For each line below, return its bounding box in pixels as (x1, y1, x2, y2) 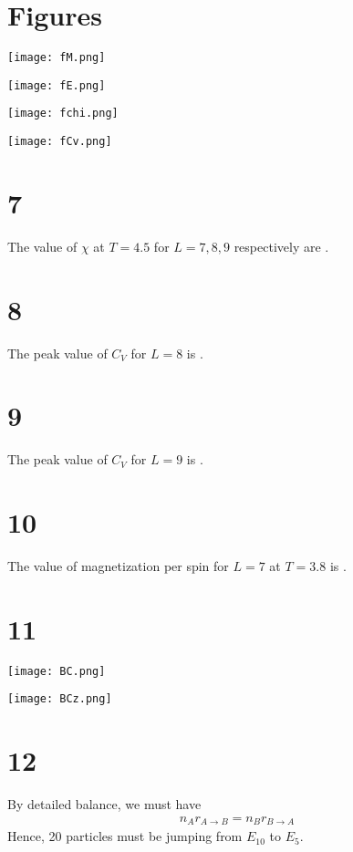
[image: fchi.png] (7, 107, 119, 120)
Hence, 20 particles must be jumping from (7, 826, 243, 846)
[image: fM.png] (7, 51, 106, 65)
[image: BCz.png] (7, 692, 112, 706)
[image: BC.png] (7, 664, 106, 678)
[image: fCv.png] (7, 135, 112, 149)
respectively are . (234, 236, 329, 255)
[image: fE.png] (7, 78, 106, 92)
